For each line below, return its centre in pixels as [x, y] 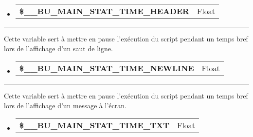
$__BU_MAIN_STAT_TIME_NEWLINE [107, 68]
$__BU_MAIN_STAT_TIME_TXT [94, 125]
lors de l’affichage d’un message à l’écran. [65, 105]
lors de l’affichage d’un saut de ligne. [58, 48]
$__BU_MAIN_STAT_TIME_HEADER [104, 11]
